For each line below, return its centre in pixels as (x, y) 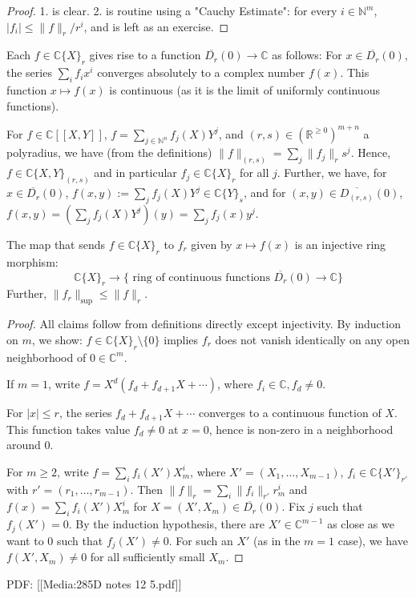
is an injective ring (340, 244)
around (24, 445)
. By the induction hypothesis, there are (167, 524)
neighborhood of (46, 357)
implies (181, 339)
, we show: (57, 339)
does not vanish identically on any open (312, 339)
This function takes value (69, 429)
